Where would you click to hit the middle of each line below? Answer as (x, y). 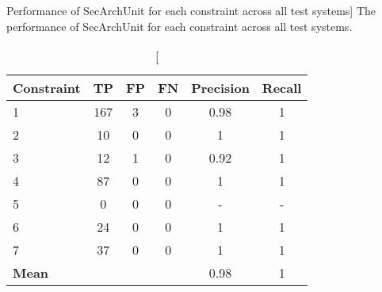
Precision (220, 88)
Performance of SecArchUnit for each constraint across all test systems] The (191, 10)
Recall (282, 88)
